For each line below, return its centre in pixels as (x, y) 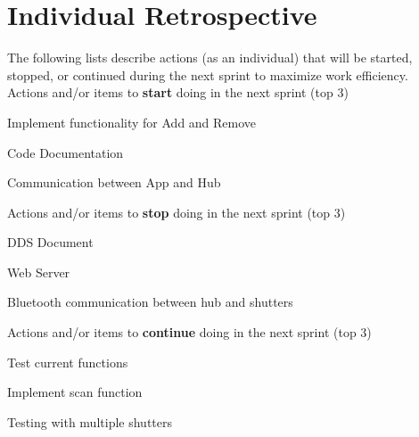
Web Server (39, 272)
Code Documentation (66, 152)
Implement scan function (75, 392)
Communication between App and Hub (114, 182)
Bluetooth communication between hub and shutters (150, 302)
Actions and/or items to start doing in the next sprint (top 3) (178, 92)
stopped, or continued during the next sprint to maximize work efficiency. (208, 74)
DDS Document (50, 242)
